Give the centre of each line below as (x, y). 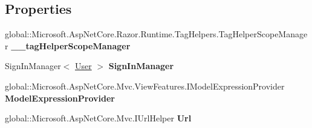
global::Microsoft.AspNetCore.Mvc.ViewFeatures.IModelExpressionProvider (145, 86)
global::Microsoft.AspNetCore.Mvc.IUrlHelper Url (98, 118)
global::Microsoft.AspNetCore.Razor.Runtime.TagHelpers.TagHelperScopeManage (156, 34)
